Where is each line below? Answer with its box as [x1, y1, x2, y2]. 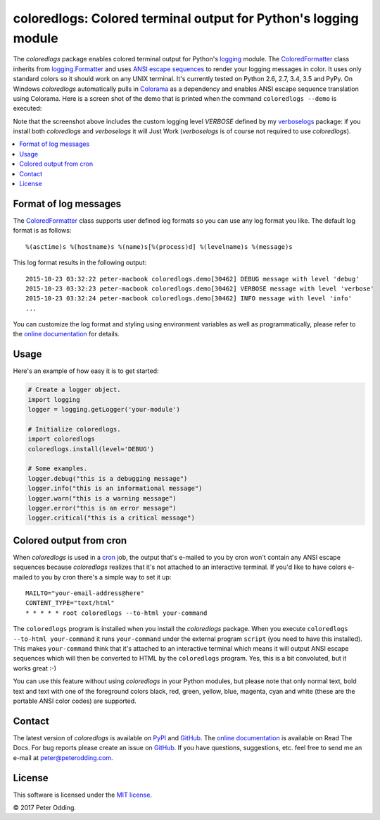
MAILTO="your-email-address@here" [25, 589, 144, 597]
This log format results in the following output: [13, 258, 147, 267]
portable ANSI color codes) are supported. [13, 697, 137, 705]
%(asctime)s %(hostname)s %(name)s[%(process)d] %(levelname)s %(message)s [25, 243, 293, 250]
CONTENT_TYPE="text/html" [25, 599, 115, 607]
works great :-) [13, 663, 56, 673]
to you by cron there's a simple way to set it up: [34, 573, 172, 581]
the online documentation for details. [13, 330, 120, 338]
